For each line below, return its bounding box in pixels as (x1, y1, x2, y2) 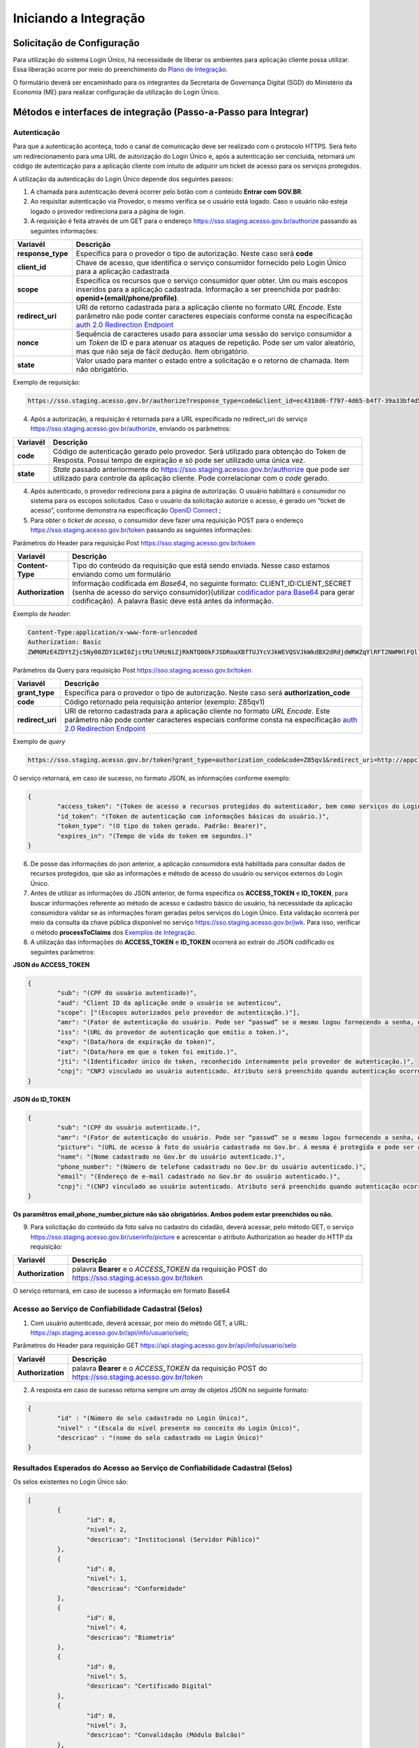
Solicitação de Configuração (13, 37, 140, 49)
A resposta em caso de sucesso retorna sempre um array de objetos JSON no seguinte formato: (30, 1385, 309, 1394)
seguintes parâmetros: (30, 947, 96, 956)
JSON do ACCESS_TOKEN (13, 960, 90, 968)
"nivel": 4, (86, 1624, 128, 1632)
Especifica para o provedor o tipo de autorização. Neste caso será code (75, 248, 314, 258)
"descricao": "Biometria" (86, 1633, 175, 1641)
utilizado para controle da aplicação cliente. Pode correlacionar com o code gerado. (52, 473, 330, 482)
